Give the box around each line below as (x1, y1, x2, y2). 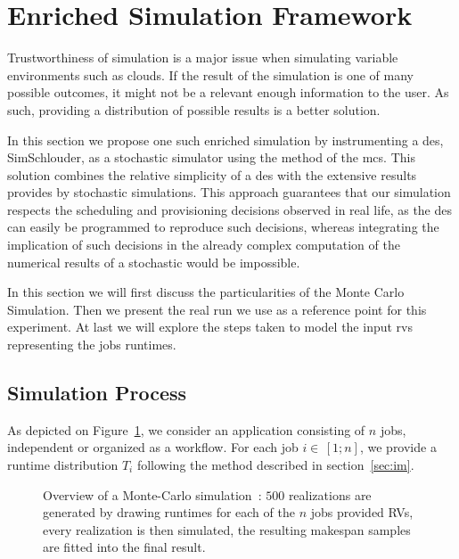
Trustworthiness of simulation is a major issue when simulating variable (7, 48, 398, 67)
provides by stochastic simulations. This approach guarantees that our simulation (7, 183, 451, 201)
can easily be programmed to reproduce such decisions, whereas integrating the (7, 218, 439, 236)
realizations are (288, 485, 372, 504)
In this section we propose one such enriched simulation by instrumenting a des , (7, 130, 444, 149)
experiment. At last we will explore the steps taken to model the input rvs (7, 317, 414, 336)
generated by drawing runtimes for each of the (43, 503, 295, 522)
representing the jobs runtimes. (7, 335, 176, 354)
